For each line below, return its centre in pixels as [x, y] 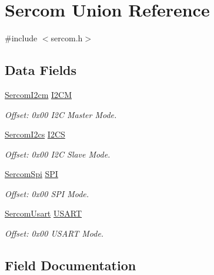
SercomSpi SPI [31, 174]
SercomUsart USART [44, 213]
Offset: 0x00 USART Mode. [54, 233]
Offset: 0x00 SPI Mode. [47, 193]
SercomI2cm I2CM [38, 94]
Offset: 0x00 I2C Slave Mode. [58, 154]
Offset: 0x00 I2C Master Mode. [61, 114]
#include [21, 38]
